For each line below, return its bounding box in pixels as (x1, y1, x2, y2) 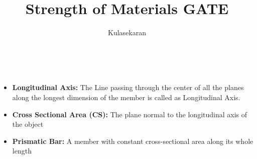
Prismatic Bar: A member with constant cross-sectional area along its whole (12, 135, 253, 146)
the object (12, 119, 44, 129)
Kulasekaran (108, 27, 146, 38)
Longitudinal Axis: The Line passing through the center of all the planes (12, 82, 244, 93)
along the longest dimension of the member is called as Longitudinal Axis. (12, 92, 240, 102)
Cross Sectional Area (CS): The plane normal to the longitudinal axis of (12, 109, 247, 119)
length (12, 145, 32, 156)
